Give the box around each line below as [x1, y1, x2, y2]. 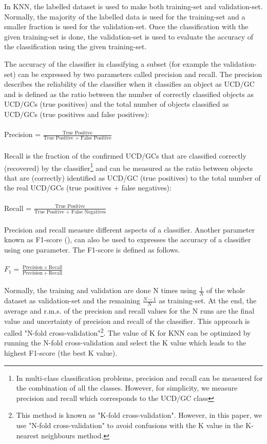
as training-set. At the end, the [159, 295, 257, 306]
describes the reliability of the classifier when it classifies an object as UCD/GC [4, 79, 255, 89]
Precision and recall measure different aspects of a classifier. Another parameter [4, 224, 255, 235]
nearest [16, 430, 39, 440]
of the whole [206, 285, 245, 296]
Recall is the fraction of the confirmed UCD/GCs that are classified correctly [4, 150, 246, 161]
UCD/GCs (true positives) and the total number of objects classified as [4, 99, 229, 109]
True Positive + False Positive [43, 136, 111, 141]
